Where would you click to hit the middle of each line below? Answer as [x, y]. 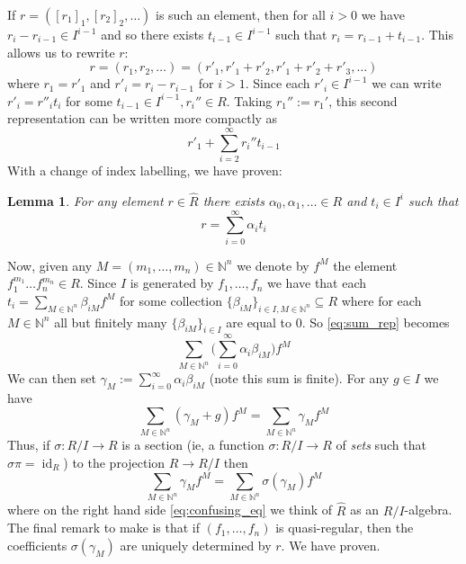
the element [365, 265]
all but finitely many [111, 322]
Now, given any [50, 265]
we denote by [273, 265]
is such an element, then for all [241, 14]
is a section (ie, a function [193, 445]
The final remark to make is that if [104, 528]
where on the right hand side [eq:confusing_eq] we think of [170, 510]
